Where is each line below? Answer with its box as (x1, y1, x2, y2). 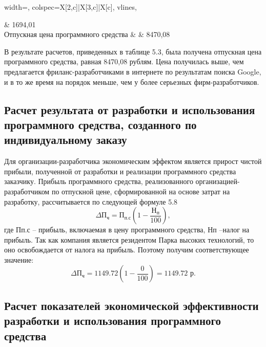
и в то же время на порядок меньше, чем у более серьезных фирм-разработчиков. (4, 76, 259, 87)
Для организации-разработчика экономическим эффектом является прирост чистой (4, 156, 262, 167)
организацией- (195, 176, 240, 187)
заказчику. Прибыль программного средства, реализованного (4, 176, 193, 187)
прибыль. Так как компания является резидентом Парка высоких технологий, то (4, 234, 254, 245)
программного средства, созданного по (4, 116, 197, 132)
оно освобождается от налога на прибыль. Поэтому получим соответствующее (4, 244, 249, 255)
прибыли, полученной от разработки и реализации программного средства (4, 166, 236, 176)
